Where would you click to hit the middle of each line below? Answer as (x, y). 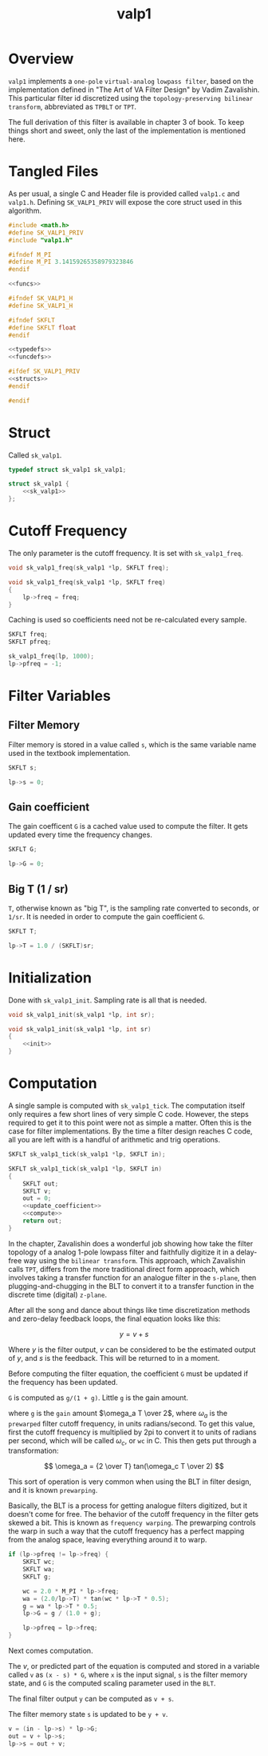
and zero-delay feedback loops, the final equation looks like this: (114, 1318)
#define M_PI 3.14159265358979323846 (71, 262)
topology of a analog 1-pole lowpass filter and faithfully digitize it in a (122, 1252)
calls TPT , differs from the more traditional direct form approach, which (124, 1269)
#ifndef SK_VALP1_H (41, 298)
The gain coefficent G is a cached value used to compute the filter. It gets (128, 826)
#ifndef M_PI (30, 254)
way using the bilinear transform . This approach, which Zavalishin (134, 1260)
